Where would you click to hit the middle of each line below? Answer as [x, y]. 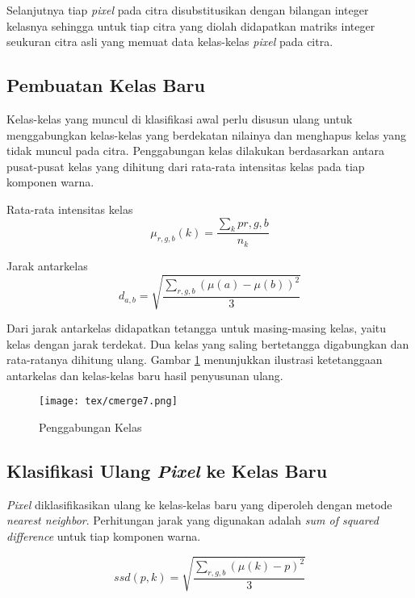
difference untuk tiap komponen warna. [104, 535]
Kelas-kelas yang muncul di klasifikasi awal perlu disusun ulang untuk [180, 118]
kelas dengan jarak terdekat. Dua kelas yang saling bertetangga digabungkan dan [208, 343]
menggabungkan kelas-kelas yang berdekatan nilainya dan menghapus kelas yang [207, 134]
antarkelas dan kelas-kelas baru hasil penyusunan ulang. [145, 375]
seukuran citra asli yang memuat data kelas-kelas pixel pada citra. [170, 42]
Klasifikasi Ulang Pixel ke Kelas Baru [167, 470]
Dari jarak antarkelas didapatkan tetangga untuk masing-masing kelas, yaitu [197, 327]
